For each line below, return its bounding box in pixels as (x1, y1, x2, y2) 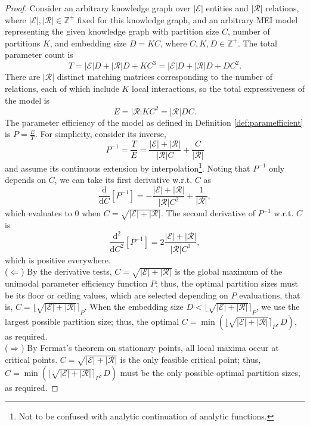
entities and (206, 2, 249, 14)
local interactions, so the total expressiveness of (132, 82, 305, 95)
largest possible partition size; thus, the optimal (5, 315, 179, 327)
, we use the (256, 300, 300, 313)
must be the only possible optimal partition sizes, (120, 366, 300, 378)
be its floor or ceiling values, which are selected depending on (5, 288, 228, 301)
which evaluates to (5, 207, 72, 219)
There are (5, 70, 41, 83)
